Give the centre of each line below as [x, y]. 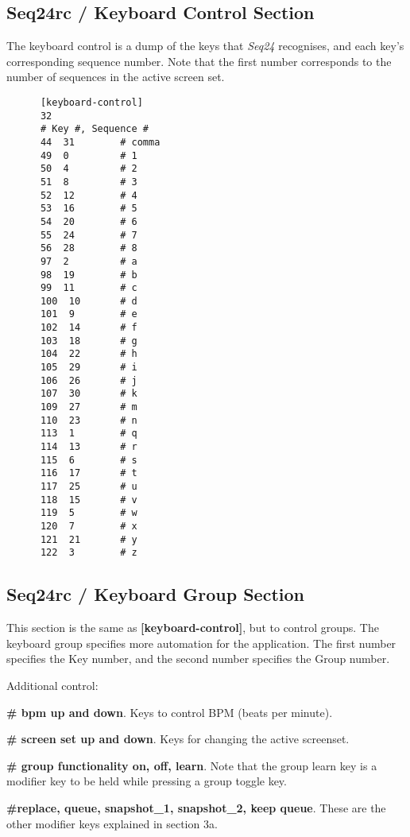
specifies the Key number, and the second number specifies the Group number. [198, 659]
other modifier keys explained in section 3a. [112, 823]
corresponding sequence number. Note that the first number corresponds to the [199, 61]
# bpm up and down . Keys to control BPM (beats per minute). [170, 712]
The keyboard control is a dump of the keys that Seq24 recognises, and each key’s [205, 46]
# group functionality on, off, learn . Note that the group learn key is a [192, 765]
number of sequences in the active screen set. [116, 77]
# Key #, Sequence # [94, 129]
